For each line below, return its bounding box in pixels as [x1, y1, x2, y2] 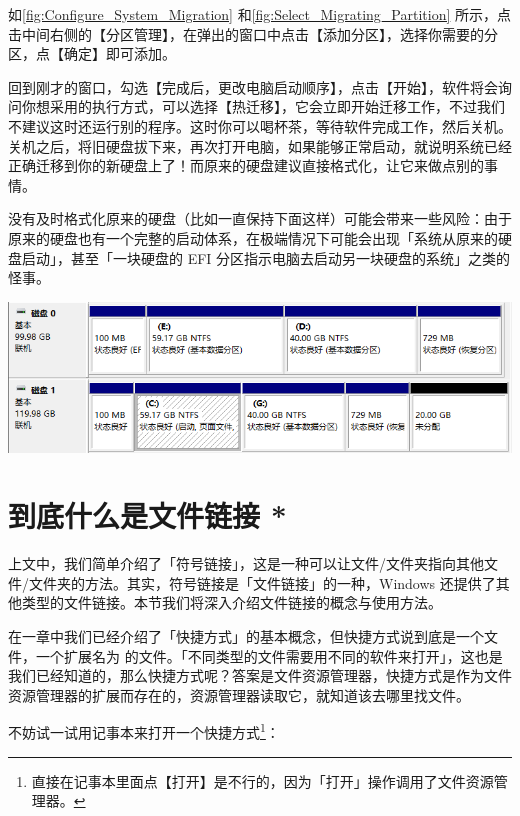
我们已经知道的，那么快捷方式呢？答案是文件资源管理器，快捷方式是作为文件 [8, 665, 512, 686]
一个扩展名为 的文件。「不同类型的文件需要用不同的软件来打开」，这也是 [35, 645, 503, 666]
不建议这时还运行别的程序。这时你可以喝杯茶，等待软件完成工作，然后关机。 [8, 115, 512, 136]
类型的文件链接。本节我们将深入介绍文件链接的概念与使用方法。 [21, 592, 442, 613]
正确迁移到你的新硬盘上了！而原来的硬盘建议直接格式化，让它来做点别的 [8, 155, 484, 176]
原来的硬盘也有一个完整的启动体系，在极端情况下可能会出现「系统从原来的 [8, 227, 498, 248]
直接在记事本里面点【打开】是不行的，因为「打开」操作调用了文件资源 [31, 770, 494, 791]
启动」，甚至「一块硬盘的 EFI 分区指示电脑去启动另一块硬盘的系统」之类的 [21, 247, 511, 268]
